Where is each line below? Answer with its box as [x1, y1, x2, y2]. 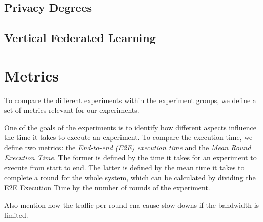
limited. [4, 209, 28, 220]
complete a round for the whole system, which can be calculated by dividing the [4, 172, 256, 183]
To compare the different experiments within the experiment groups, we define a [4, 94, 256, 105]
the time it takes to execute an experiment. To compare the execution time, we [4, 132, 253, 143]
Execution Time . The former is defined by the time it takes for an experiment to [4, 152, 257, 163]
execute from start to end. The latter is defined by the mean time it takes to [4, 162, 245, 173]
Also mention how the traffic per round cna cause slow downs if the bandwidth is [4, 199, 259, 210]
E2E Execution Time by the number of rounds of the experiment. [4, 182, 210, 193]
